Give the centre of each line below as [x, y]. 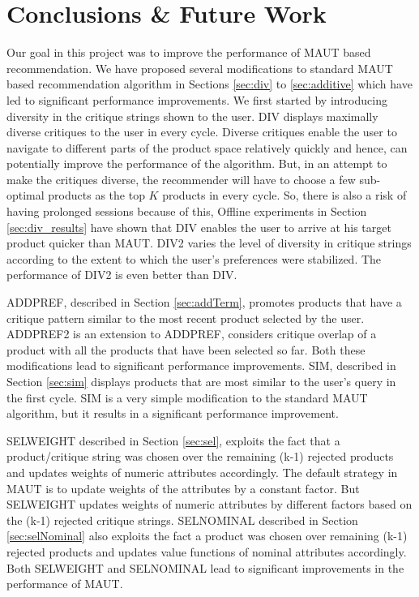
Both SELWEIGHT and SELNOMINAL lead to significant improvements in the [205, 567]
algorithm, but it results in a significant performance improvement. [173, 413]
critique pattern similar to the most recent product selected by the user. [186, 318]
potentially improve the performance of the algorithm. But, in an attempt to [197, 163]
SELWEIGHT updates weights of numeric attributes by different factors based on [209, 504]
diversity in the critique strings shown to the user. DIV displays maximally [192, 116]
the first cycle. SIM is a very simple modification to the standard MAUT [187, 397]
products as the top [96, 195]
